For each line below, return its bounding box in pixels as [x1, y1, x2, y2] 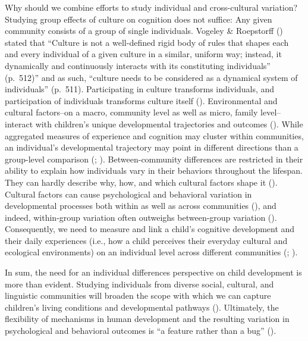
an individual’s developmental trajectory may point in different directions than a [5, 141, 298, 154]
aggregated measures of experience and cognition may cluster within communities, [5, 129, 304, 142]
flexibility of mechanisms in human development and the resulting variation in [5, 312, 290, 325]
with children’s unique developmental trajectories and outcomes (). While [35, 117, 303, 130]
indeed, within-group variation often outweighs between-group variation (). [5, 211, 277, 223]
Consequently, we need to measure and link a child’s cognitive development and [5, 223, 295, 235]
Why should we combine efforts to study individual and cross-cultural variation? [5, 1, 298, 13]
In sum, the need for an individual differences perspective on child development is [5, 266, 302, 279]
